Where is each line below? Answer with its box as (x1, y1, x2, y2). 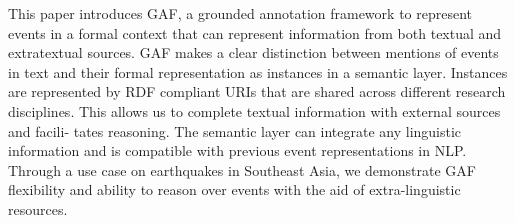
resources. (8, 198, 68, 219)
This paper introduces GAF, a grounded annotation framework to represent (8, 3, 473, 23)
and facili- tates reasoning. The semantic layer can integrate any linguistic (8, 120, 462, 141)
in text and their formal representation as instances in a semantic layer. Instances (8, 61, 508, 82)
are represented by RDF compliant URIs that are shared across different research (8, 81, 506, 102)
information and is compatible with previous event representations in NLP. (8, 140, 467, 161)
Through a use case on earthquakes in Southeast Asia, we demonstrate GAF (8, 159, 476, 180)
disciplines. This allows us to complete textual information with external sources (8, 100, 501, 121)
